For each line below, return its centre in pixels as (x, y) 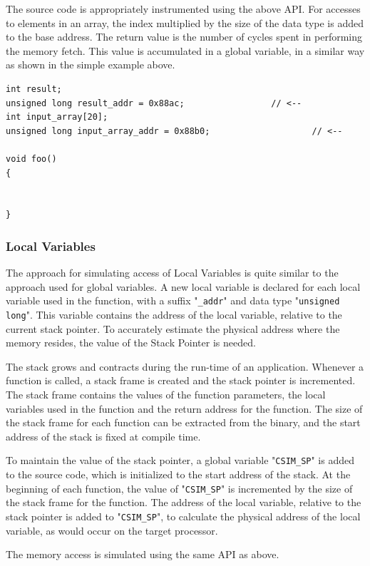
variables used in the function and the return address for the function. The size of (184, 408)
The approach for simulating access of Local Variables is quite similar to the (172, 273)
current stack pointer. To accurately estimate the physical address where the (173, 328)
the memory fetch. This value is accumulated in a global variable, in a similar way (185, 50)
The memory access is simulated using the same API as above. (143, 554)
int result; (34, 89)
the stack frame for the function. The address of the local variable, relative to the (184, 502)
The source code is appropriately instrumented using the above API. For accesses (183, 9)
